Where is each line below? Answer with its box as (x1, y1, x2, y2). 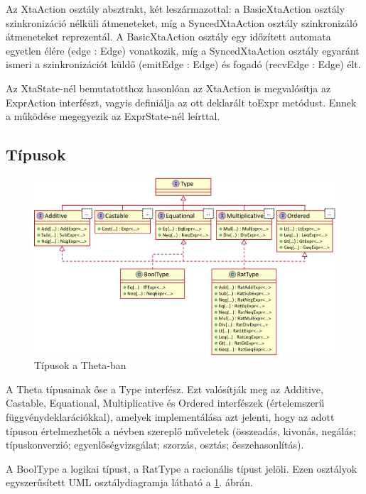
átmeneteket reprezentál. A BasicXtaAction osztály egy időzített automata (6, 29, 331, 44)
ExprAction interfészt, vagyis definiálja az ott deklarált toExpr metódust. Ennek (6, 94, 357, 109)
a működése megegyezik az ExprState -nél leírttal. (6, 109, 220, 123)
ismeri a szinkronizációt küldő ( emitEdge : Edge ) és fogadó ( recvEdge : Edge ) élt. (6, 57, 361, 72)
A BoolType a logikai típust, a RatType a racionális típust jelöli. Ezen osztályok (6, 461, 357, 476)
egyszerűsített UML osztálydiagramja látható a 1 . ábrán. (6, 475, 253, 490)
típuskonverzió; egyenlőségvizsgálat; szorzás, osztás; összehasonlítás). (6, 437, 304, 452)
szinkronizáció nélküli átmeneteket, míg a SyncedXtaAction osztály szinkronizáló (6, 15, 357, 30)
